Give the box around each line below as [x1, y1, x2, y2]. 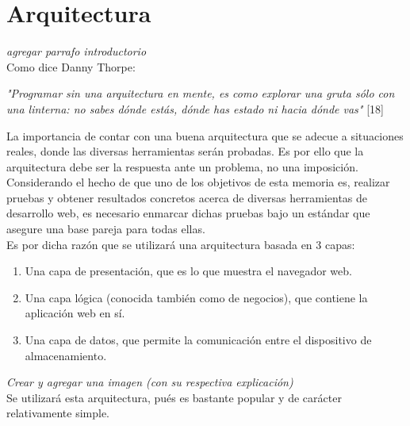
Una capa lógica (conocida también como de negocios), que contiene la [25, 289, 368, 305]
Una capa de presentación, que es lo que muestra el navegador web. [25, 263, 352, 279]
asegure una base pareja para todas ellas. [6, 221, 205, 237]
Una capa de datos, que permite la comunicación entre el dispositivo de [25, 332, 372, 348]
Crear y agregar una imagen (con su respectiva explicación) [6, 374, 293, 390]
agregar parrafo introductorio [6, 43, 147, 59]
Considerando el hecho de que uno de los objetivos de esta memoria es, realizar [6, 174, 390, 190]
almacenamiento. [25, 347, 107, 363]
